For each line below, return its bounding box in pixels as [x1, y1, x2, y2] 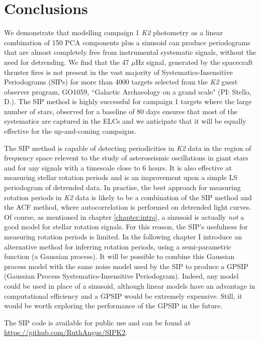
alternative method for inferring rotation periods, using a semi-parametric [4, 241, 232, 251]
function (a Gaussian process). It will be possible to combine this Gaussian [4, 251, 235, 262]
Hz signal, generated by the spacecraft [135, 56, 253, 67]
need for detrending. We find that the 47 [4, 56, 129, 67]
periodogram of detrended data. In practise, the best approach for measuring [4, 182, 241, 193]
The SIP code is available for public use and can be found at [4, 317, 191, 327]
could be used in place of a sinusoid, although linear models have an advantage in [4, 280, 255, 291]
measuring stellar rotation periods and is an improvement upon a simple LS [4, 172, 237, 183]
